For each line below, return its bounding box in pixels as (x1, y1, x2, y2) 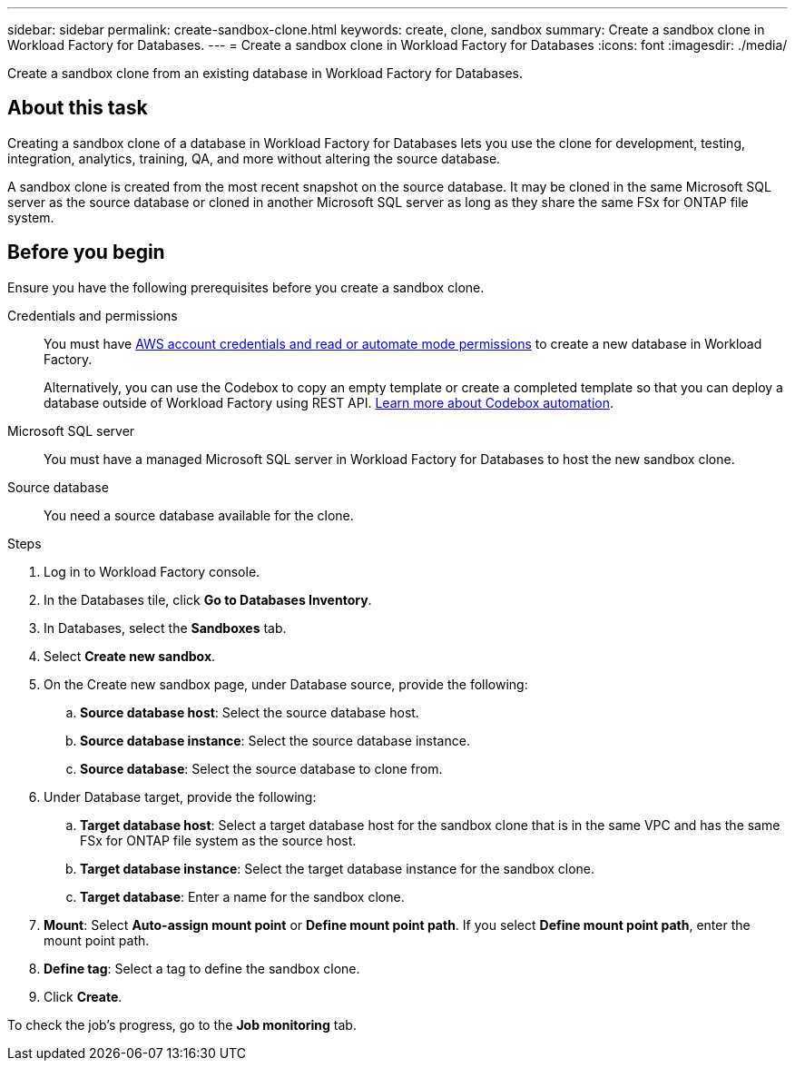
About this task (7, 96, 148, 120)
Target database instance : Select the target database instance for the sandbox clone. (80, 860, 595, 876)
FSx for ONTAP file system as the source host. (80, 832, 357, 848)
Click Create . (44, 988, 123, 1004)
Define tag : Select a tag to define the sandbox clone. (44, 960, 360, 976)
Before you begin (7, 241, 165, 264)
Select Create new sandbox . (44, 648, 216, 664)
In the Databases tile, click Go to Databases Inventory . (44, 591, 372, 608)
